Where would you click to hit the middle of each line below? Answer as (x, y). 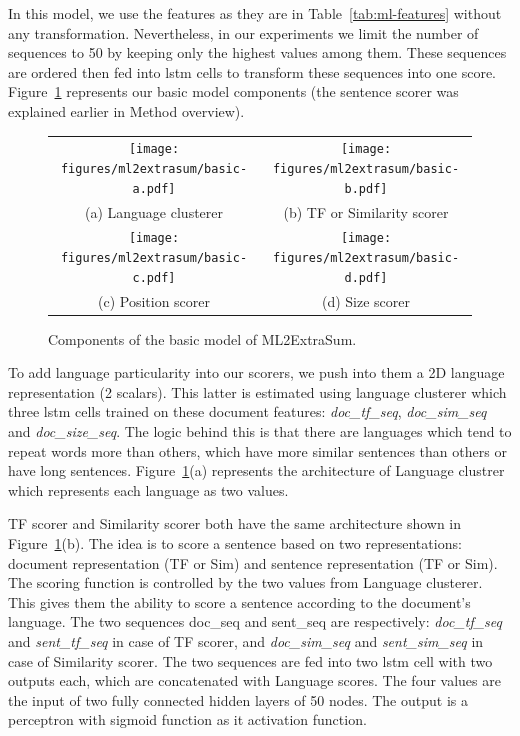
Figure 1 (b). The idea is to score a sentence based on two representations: (235, 543)
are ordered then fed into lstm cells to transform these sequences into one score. (252, 71)
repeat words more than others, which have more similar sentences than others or (257, 450)
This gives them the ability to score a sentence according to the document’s (239, 601)
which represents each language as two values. (148, 489)
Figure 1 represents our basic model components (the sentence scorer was (233, 91)
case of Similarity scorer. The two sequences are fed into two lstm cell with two (250, 660)
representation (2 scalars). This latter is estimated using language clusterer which (257, 391)
